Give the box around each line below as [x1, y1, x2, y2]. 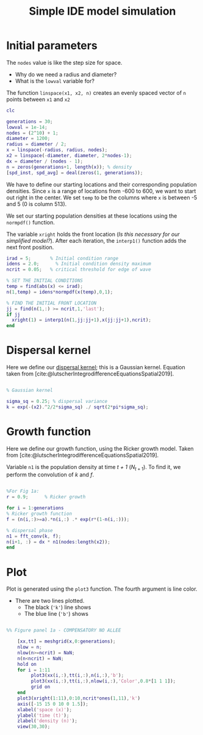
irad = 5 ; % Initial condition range [6, 255, 119, 261]
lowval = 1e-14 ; [6, 124, 48, 130]
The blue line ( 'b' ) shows [24, 610, 88, 618]
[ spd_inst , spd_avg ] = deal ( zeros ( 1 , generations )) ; [6, 169, 143, 175]
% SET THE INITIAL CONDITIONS [6, 278, 84, 284]
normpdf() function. [6, 218, 55, 226]
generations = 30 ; [6, 118, 53, 125]
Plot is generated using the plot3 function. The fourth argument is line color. [6, 585, 198, 593]
